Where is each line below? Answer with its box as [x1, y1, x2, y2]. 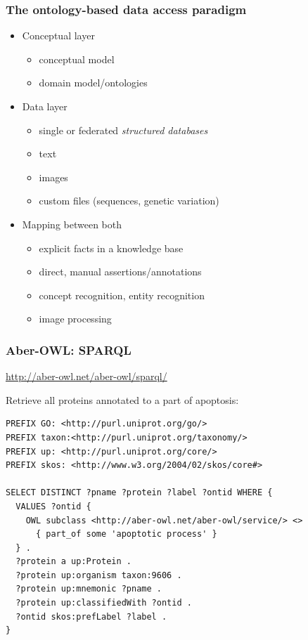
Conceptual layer [22, 28, 95, 43]
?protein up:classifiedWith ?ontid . [15, 598, 192, 608]
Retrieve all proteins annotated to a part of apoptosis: [6, 392, 239, 407]
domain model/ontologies [39, 75, 148, 90]
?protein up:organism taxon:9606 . [15, 570, 182, 580]
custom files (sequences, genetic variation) [39, 193, 219, 208]
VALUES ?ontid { [15, 501, 91, 511]
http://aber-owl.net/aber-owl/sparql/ [6, 369, 167, 384]
